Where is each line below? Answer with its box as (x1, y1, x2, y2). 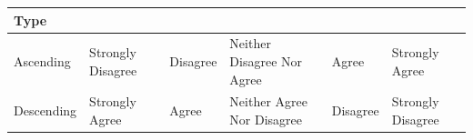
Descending (14, 101, 77, 120)
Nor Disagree (229, 109, 303, 128)
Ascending (14, 51, 71, 70)
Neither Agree (229, 92, 307, 111)
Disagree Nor (229, 51, 303, 70)
